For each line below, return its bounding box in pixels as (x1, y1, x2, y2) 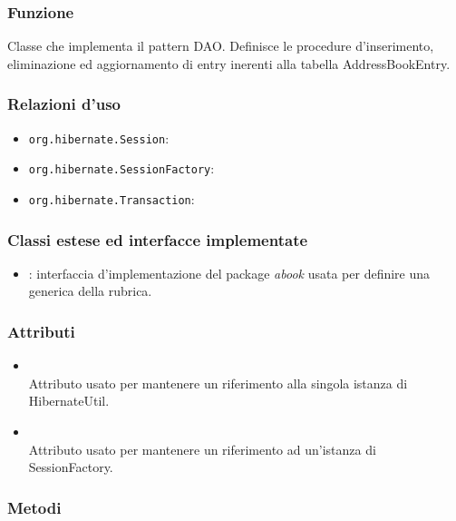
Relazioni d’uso (7, 93, 121, 115)
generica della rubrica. (28, 281, 152, 300)
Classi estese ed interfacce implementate (7, 228, 308, 251)
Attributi (7, 319, 75, 342)
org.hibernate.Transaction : (28, 189, 195, 208)
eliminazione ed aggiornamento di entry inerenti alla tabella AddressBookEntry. (7, 54, 451, 73)
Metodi (7, 496, 62, 518)
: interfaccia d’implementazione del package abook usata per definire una (28, 263, 431, 282)
